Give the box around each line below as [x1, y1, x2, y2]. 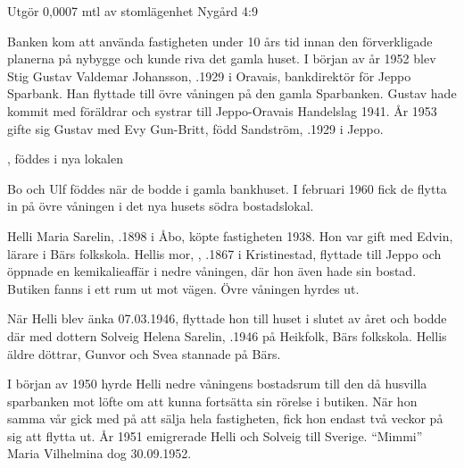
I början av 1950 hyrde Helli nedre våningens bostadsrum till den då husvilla [7, 374, 427, 393]
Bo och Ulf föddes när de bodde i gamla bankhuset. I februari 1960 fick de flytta [7, 179, 447, 197]
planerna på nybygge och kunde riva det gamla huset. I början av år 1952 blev [7, 49, 436, 68]
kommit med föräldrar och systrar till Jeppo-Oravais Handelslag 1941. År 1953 [7, 101, 437, 120]
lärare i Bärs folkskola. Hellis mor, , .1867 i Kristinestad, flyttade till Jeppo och [7, 244, 442, 263]
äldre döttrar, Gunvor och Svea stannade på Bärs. [7, 344, 281, 363]
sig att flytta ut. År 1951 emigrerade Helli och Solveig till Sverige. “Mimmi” [7, 426, 423, 445]
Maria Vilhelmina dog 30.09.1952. [7, 444, 192, 463]
